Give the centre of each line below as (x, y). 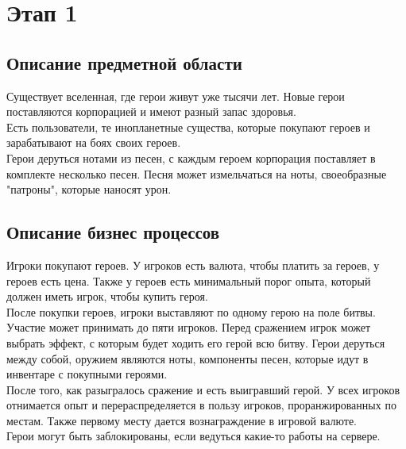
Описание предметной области (124, 62)
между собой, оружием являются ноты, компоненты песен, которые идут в (188, 358)
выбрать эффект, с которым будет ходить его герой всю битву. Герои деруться (196, 342)
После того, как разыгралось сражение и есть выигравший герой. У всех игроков (203, 389)
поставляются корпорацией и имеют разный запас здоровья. (151, 111)
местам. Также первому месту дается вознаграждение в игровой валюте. (182, 420)
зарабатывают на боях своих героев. (94, 142)
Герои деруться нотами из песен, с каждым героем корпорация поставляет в (191, 157)
